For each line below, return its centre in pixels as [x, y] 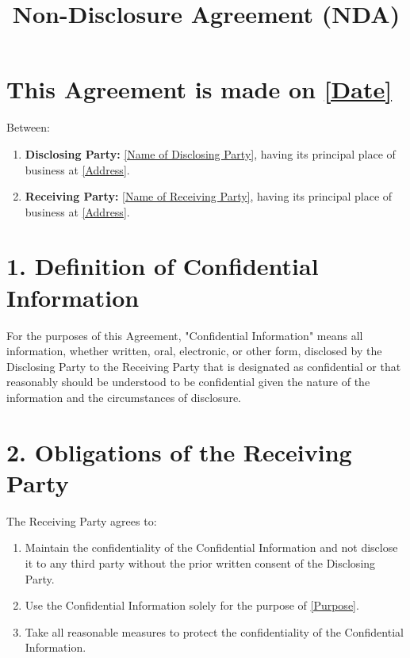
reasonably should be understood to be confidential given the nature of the [188, 382]
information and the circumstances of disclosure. [124, 397]
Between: [29, 127]
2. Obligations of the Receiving [179, 451]
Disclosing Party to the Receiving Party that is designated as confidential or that [204, 366]
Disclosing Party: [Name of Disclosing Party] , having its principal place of [210, 153]
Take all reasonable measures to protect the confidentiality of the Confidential [214, 631]
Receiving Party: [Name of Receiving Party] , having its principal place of [209, 196]
